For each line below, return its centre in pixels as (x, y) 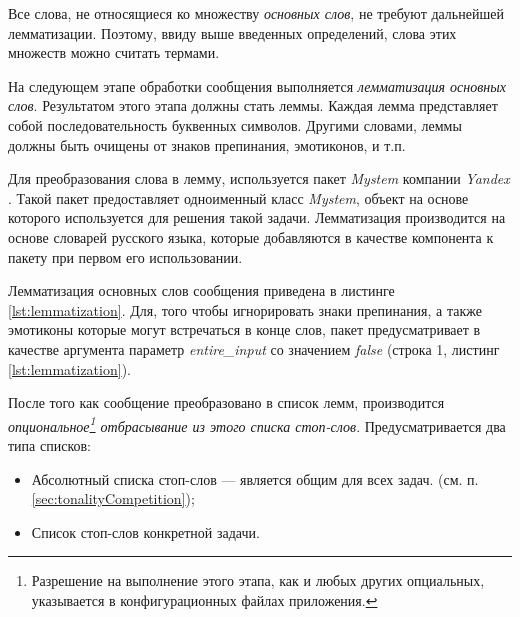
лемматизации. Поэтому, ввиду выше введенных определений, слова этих (232, 32)
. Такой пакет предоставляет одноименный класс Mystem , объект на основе (238, 197)
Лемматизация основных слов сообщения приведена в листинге (201, 290)
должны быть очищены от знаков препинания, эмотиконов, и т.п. (207, 144)
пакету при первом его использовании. (125, 256)
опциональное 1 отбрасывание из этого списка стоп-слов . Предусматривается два (257, 424)
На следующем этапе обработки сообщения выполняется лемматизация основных (257, 85)
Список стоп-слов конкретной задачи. (145, 531)
